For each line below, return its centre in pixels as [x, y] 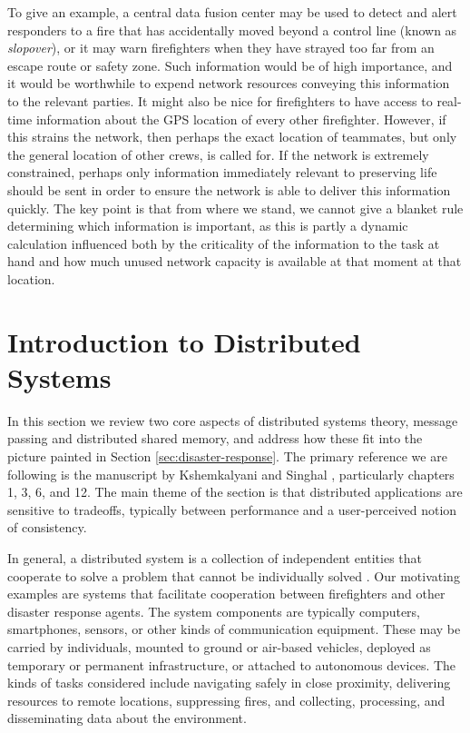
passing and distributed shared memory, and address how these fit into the [215, 438]
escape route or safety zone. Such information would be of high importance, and [230, 65]
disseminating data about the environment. [127, 718]
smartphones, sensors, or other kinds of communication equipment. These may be [234, 629]
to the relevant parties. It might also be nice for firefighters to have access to [220, 100]
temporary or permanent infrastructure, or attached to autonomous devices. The [232, 664]
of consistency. [47, 527]
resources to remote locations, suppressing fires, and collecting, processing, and [226, 700]
